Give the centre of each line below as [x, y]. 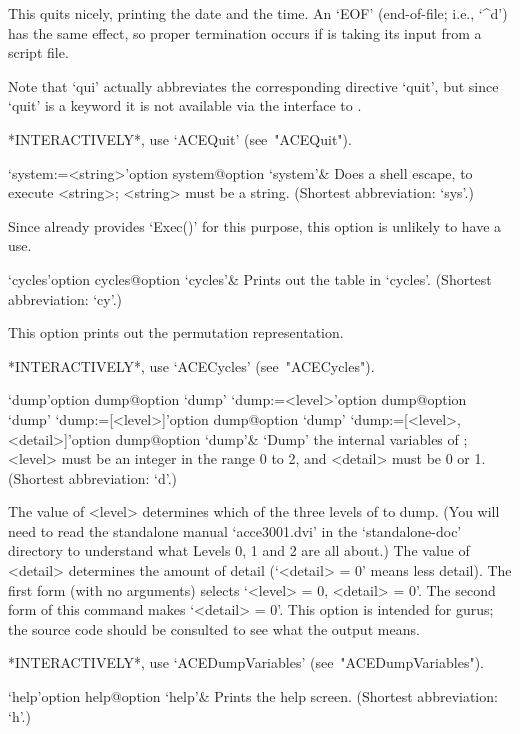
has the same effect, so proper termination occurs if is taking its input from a [245, 32]
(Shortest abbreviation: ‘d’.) [92, 477]
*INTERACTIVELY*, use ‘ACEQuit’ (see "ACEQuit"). [180, 138]
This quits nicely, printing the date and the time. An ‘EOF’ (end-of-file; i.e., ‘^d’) [258, 13]
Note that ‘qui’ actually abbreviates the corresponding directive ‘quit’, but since [253, 85]
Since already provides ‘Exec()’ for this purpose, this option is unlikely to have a [255, 225]
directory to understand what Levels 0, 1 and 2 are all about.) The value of [239, 550]
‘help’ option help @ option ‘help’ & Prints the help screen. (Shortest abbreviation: [253, 696]
